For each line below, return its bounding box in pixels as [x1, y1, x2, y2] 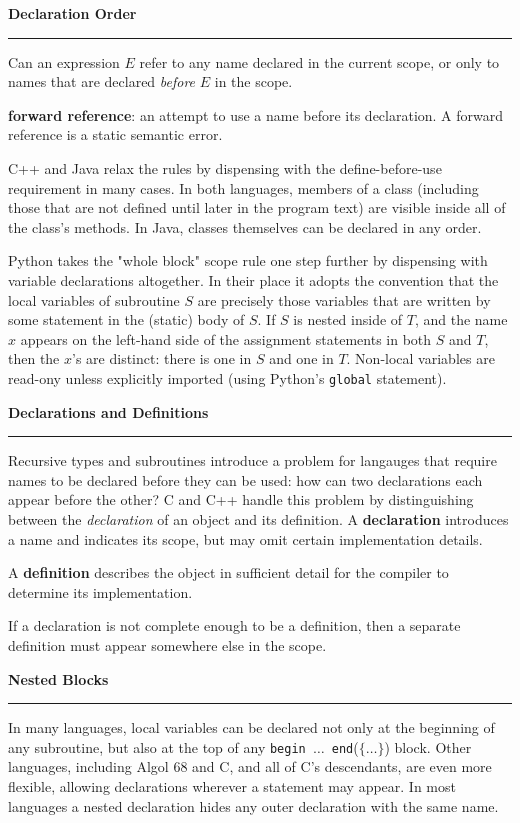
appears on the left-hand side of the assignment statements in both [20, 328, 432, 349]
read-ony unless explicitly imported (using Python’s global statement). [8, 367, 447, 388]
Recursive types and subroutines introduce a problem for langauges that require [8, 450, 497, 471]
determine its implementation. [8, 581, 193, 602]
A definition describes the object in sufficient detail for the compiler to [8, 562, 449, 583]
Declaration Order [8, 3, 137, 23]
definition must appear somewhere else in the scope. [8, 634, 327, 655]
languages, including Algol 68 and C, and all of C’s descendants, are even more [8, 756, 492, 777]
